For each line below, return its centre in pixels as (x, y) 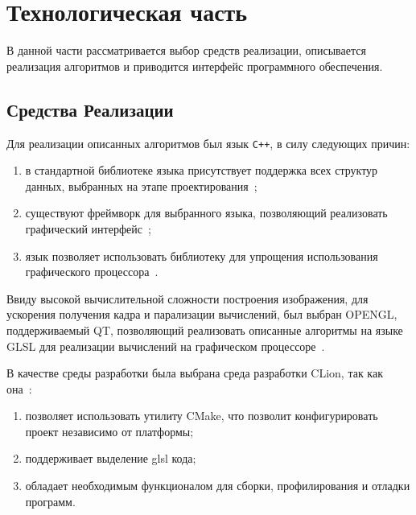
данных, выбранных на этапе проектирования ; (141, 185)
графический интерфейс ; (88, 228)
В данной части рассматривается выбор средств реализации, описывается (186, 50)
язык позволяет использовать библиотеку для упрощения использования (202, 255)
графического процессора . (92, 272)
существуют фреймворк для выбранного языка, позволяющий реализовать (206, 213)
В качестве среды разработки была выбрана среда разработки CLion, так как (195, 373)
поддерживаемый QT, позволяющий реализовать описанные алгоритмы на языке (205, 330)
